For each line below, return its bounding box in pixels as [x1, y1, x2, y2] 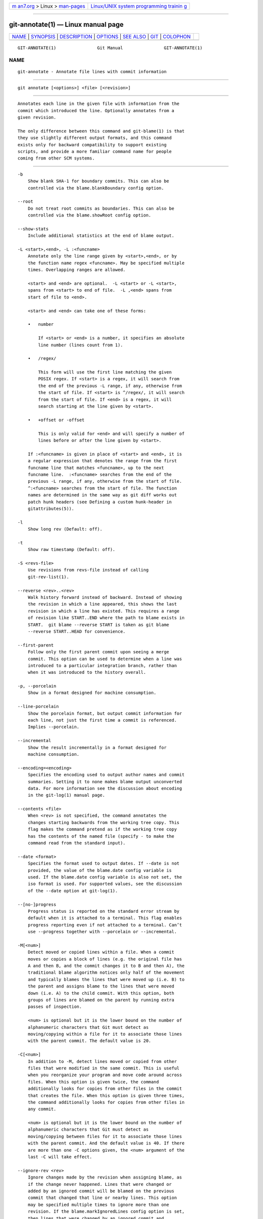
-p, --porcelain [18, 683, 56, 689]
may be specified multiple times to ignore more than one [27, 1202, 169, 1207]
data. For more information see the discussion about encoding [27, 786, 182, 791]
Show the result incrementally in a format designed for [27, 745, 167, 750]
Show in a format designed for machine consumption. [27, 690, 157, 696]
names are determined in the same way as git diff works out [27, 492, 177, 498]
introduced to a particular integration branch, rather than [27, 663, 177, 668]
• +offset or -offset [27, 417, 85, 423]
